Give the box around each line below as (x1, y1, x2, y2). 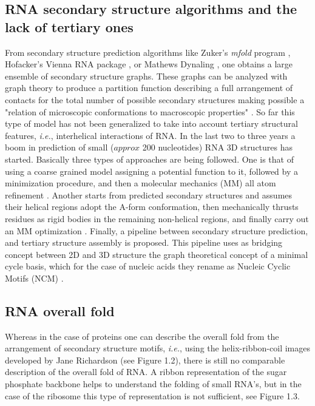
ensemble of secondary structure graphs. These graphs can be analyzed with (5, 69, 288, 82)
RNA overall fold (5, 301, 115, 320)
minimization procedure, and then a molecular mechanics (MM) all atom (5, 177, 276, 189)
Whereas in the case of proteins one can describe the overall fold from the (5, 330, 279, 342)
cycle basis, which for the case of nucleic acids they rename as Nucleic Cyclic (5, 260, 291, 272)
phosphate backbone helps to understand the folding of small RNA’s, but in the (5, 377, 302, 390)
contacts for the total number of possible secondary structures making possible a (5, 93, 305, 106)
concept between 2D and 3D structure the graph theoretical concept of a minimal (5, 248, 308, 260)
